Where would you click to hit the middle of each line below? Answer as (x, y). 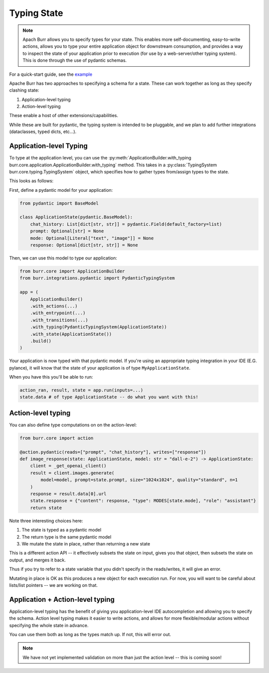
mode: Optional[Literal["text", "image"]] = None (92, 238)
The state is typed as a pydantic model (62, 530)
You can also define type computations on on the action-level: (73, 425)
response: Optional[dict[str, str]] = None (84, 245)
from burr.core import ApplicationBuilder (72, 271)
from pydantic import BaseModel (59, 203)
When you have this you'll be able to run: (51, 377)
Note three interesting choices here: (46, 521)
